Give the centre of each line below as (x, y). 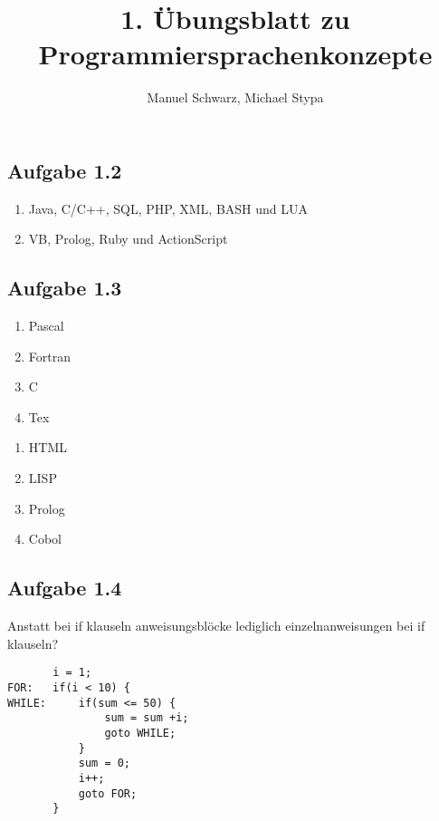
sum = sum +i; (147, 718)
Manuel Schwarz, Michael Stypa (235, 97)
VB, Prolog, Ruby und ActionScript (128, 239)
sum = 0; (105, 763)
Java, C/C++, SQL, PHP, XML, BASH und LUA (168, 208)
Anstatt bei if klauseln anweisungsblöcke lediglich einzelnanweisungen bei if (216, 626)
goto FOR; (108, 793)
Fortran (49, 356)
